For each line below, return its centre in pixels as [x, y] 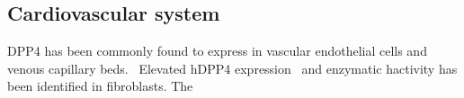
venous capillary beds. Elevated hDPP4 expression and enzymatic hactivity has [232, 68]
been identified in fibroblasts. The [100, 86]
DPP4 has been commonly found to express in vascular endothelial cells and [217, 51]
